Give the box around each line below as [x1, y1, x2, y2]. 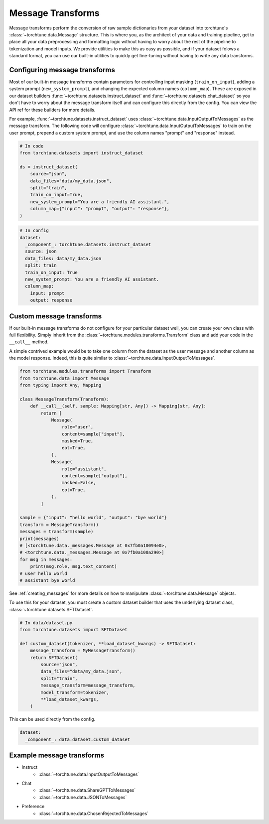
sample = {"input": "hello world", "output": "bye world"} [19, 515, 167, 521]
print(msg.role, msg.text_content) [30, 563, 117, 569]
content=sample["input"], [61, 431, 125, 437]
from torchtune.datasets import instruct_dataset [19, 150, 143, 156]
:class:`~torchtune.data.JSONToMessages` [38, 794, 127, 800]
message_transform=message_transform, [40, 683, 135, 688]
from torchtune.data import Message [19, 375, 110, 381]
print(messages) [19, 536, 60, 542]
